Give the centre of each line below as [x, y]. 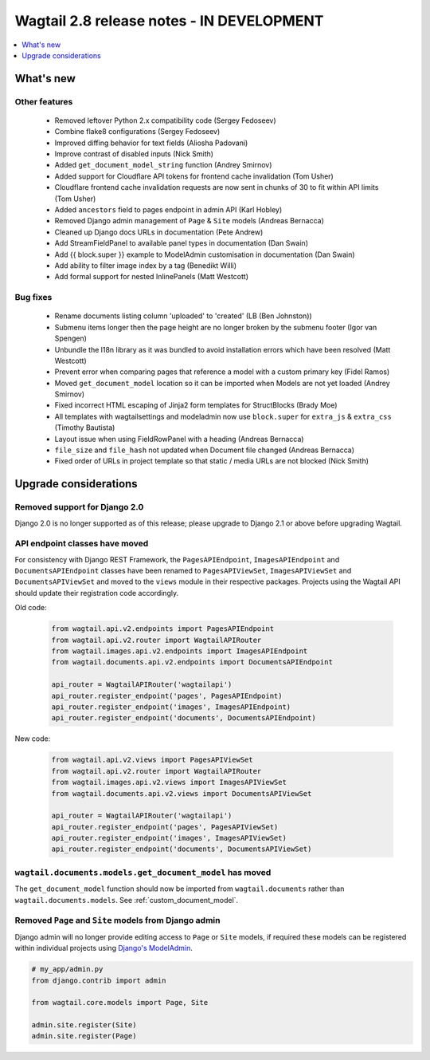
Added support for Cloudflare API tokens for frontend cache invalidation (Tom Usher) [194, 176]
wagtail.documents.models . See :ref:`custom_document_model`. [127, 900]
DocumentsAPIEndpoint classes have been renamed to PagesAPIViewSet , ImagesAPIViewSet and [183, 571]
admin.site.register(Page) [84, 1036]
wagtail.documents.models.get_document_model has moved [143, 872]
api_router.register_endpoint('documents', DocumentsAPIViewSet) [182, 849]
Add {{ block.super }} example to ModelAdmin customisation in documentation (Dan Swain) [205, 254]
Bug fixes [33, 298]
